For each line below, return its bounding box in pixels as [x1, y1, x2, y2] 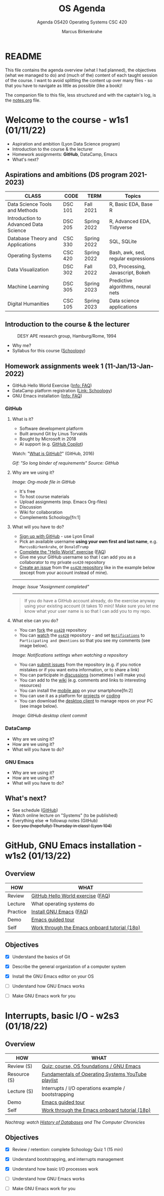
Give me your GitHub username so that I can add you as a [19, 554, 136, 560]
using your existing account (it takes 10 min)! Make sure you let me [24, 603, 159, 609]
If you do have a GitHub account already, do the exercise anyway [24, 598, 156, 604]
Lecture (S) [7, 1088, 34, 1094]
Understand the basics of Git [12, 954, 70, 960]
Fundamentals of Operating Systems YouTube [41, 1070, 147, 1077]
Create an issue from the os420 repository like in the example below [19, 565, 155, 571]
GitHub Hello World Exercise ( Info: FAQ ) [12, 383, 92, 388]
